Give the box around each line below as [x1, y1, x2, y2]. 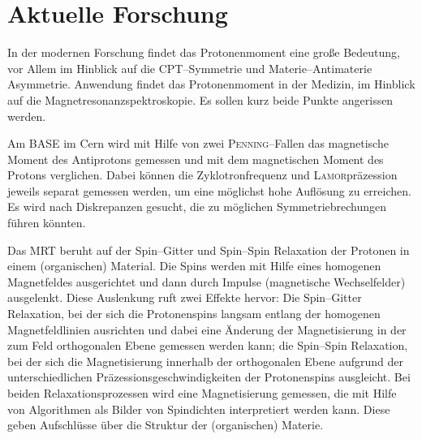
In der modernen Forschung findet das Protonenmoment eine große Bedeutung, [7, 44, 400, 61]
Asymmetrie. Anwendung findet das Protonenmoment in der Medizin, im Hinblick [7, 75, 416, 93]
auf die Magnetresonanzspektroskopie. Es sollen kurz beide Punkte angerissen [7, 91, 394, 108]
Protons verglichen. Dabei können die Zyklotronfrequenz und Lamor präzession [7, 166, 398, 183]
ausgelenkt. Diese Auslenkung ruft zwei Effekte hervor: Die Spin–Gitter [7, 289, 362, 306]
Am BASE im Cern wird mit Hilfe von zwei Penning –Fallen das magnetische [7, 135, 389, 152]
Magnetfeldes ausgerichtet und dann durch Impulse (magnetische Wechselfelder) [7, 273, 406, 290]
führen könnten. [7, 214, 86, 231]
